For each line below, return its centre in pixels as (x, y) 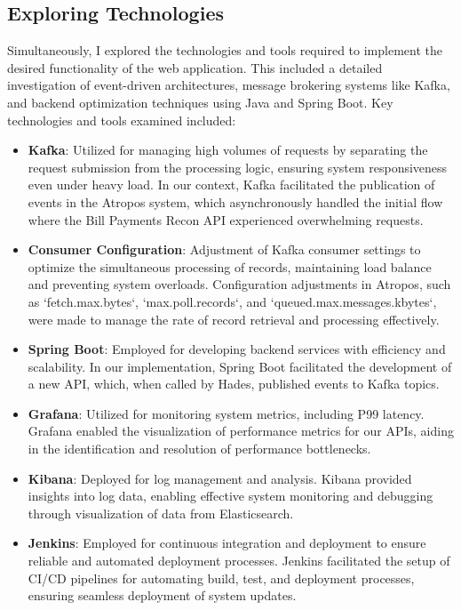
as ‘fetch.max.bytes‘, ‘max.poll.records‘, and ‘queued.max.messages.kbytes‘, (232, 301)
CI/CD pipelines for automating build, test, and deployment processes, (221, 578)
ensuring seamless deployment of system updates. (162, 595)
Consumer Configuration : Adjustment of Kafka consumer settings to (224, 249)
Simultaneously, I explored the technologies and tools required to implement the (225, 50)
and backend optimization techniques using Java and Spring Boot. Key (200, 102)
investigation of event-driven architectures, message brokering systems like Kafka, (229, 85)
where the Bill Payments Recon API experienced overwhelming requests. (226, 219)
